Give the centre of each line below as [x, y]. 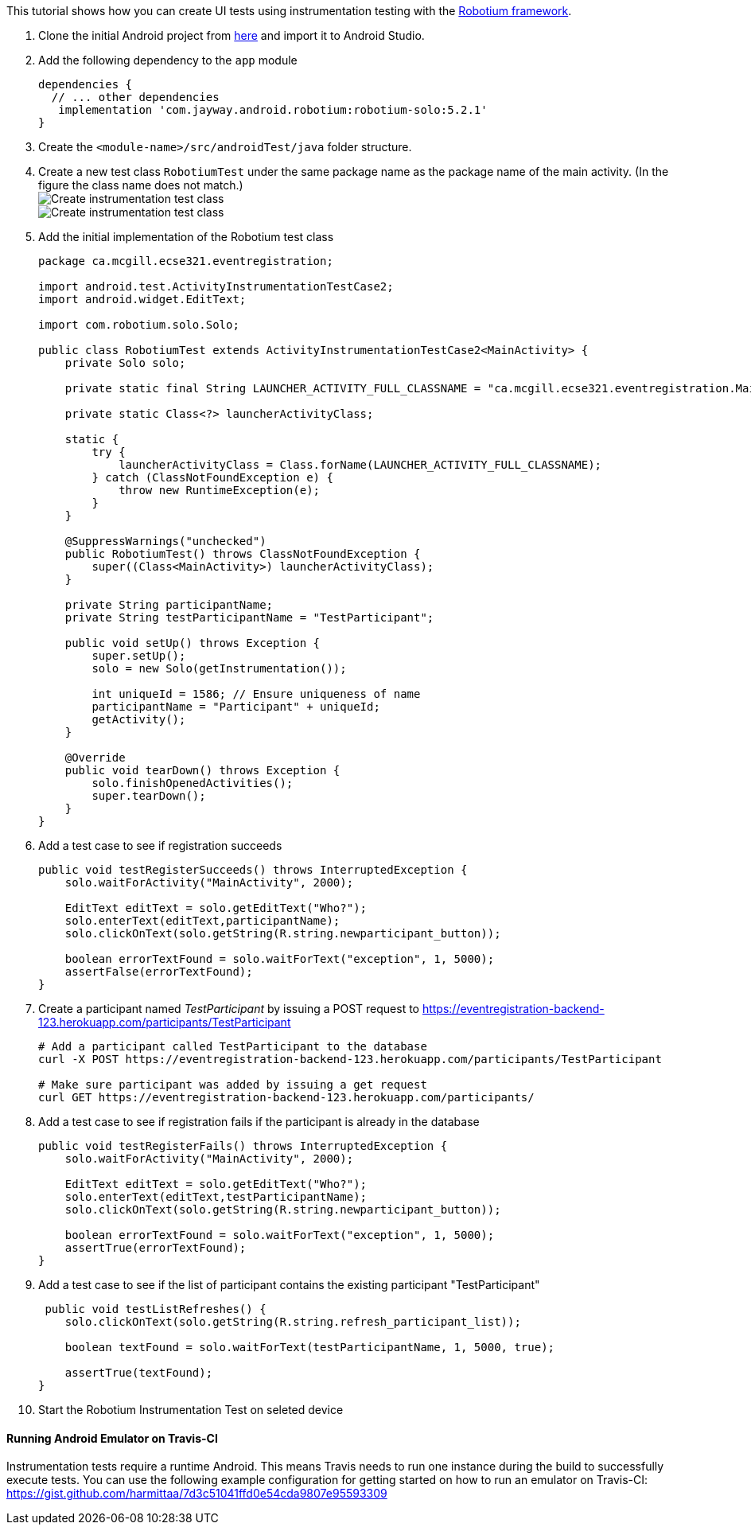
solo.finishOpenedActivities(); [193, 783]
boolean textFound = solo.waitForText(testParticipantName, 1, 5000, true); [310, 1347]
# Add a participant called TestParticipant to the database [233, 1046]
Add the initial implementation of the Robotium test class [186, 237]
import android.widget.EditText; [142, 299]
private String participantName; [169, 605]
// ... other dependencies [135, 97]
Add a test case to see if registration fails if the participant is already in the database [259, 1122]
